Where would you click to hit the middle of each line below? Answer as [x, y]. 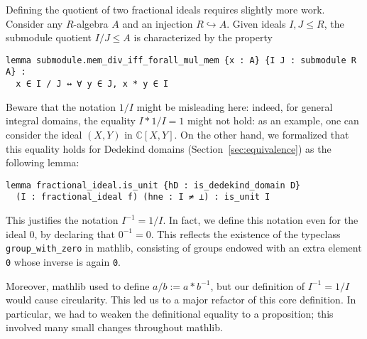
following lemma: [43, 162]
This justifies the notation [62, 220]
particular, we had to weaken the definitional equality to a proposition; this [170, 313]
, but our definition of [258, 285]
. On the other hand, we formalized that [262, 134]
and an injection [158, 23]
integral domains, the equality [71, 120]
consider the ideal [44, 134]
